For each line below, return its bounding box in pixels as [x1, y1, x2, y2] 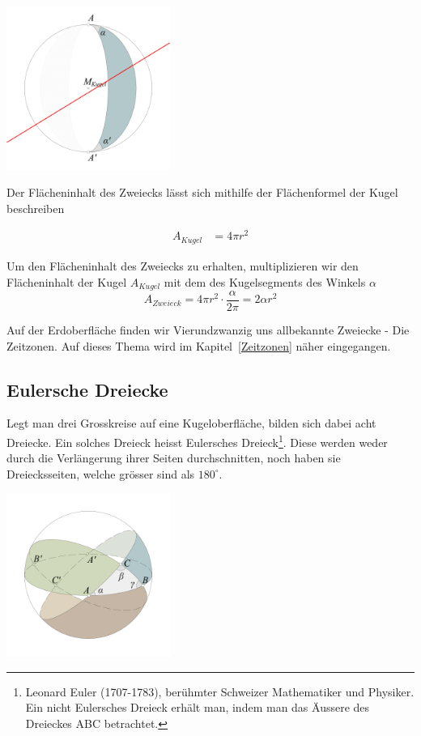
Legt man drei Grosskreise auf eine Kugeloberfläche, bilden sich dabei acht [6, 415, 376, 432]
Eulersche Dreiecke [6, 377, 168, 402]
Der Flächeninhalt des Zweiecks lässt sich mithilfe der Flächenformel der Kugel [6, 184, 398, 201]
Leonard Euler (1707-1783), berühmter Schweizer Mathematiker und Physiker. [25, 683, 415, 700]
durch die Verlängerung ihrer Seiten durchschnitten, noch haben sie [6, 449, 341, 466]
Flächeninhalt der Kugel [6, 273, 127, 290]
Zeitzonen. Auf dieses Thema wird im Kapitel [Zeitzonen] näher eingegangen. [6, 337, 391, 354]
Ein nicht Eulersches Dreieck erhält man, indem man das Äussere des [25, 699, 370, 716]
